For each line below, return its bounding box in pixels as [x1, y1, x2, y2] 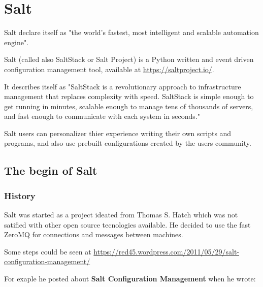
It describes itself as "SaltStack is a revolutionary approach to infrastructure [4, 81, 241, 91]
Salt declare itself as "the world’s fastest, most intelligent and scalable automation [4, 27, 259, 38]
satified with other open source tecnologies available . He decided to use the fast [4, 219, 251, 230]
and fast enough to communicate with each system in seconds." [4, 111, 200, 121]
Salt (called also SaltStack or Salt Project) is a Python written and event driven [4, 54, 254, 65]
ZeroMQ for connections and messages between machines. [4, 229, 183, 240]
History [4, 189, 36, 202]
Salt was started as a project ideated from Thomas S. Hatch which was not [4, 209, 238, 220]
